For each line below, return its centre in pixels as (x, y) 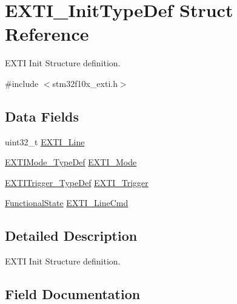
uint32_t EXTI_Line (45, 141)
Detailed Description (71, 236)
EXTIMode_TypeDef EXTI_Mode (71, 162)
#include (22, 83)
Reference (47, 34)
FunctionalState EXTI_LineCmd (67, 203)
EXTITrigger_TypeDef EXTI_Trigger (77, 182)
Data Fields (42, 116)
